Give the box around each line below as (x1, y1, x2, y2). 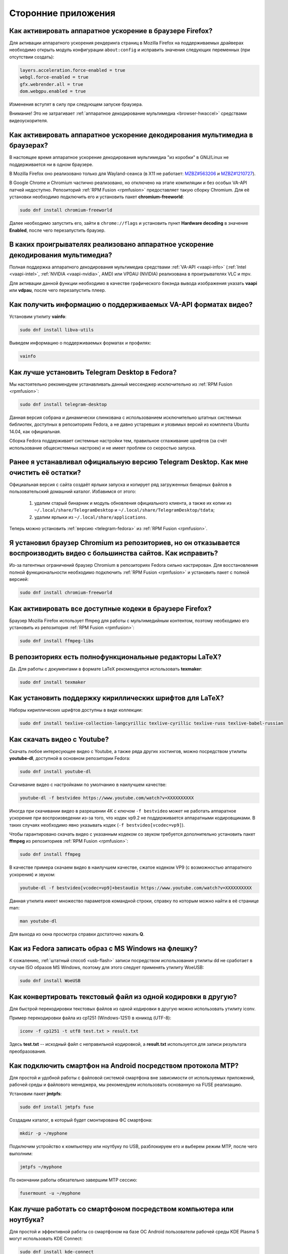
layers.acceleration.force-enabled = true (19, 67, 125, 73)
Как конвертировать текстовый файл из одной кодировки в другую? (9, 992, 237, 1001)
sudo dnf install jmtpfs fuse (19, 1104, 94, 1110)
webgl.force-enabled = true (19, 74, 88, 80)
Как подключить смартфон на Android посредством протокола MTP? (9, 1061, 239, 1070)
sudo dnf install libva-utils (19, 327, 94, 333)
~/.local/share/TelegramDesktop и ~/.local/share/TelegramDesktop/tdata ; (34, 507, 215, 513)
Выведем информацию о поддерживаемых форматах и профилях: (9, 340, 151, 346)
